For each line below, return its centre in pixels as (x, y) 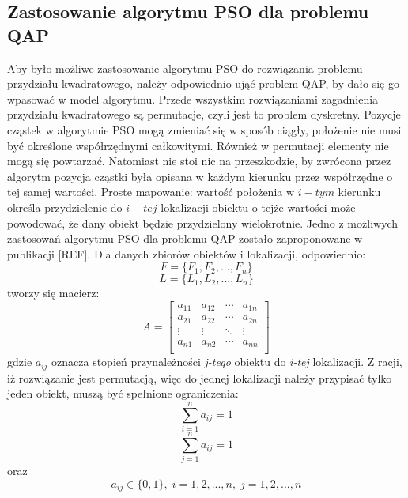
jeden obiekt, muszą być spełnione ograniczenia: (123, 393)
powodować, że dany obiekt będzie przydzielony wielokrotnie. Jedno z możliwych (203, 223)
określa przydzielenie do (65, 207)
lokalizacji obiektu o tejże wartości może (258, 207)
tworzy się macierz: (53, 293)
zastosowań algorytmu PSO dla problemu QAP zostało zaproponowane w (185, 238)
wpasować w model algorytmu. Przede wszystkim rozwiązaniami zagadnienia (193, 98)
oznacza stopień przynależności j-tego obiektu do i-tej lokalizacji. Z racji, (227, 362)
